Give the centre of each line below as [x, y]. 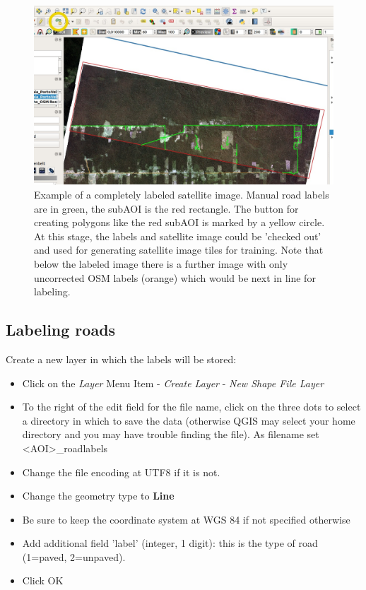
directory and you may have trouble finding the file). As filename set [171, 434]
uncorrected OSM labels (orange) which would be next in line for [175, 277]
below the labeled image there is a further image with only [161, 263]
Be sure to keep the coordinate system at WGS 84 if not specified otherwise [186, 519]
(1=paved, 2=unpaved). [74, 556]
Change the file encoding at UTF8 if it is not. [121, 472]
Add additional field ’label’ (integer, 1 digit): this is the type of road [170, 543]
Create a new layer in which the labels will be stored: [121, 359]
